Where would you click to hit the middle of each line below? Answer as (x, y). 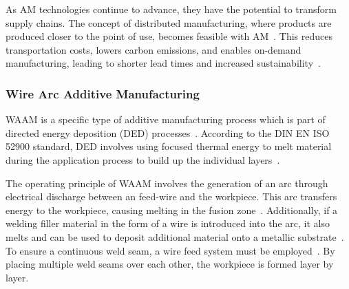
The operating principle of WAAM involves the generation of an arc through (167, 183)
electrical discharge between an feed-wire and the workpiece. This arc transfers (171, 196)
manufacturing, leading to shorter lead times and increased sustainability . (163, 63)
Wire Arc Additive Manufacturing (103, 93)
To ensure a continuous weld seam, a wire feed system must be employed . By (170, 250)
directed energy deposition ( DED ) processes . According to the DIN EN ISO (168, 132)
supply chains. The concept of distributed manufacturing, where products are (169, 22)
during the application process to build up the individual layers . (143, 159)
